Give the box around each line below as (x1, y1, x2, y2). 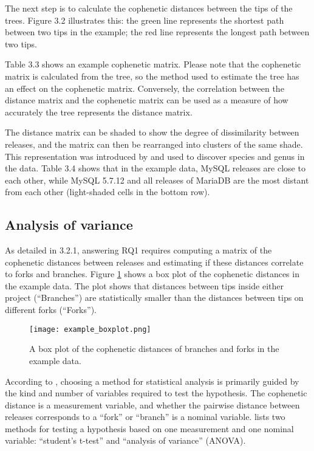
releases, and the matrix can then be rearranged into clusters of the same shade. (5, 137, 303, 150)
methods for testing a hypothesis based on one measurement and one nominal (5, 422, 294, 435)
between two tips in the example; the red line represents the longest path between (5, 26, 310, 38)
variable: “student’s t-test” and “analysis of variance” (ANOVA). (5, 434, 246, 447)
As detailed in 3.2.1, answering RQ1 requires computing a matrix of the (5, 244, 272, 256)
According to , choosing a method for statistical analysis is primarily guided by (5, 374, 299, 387)
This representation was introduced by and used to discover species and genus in (5, 150, 305, 162)
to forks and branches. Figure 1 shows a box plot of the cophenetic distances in (5, 267, 299, 280)
